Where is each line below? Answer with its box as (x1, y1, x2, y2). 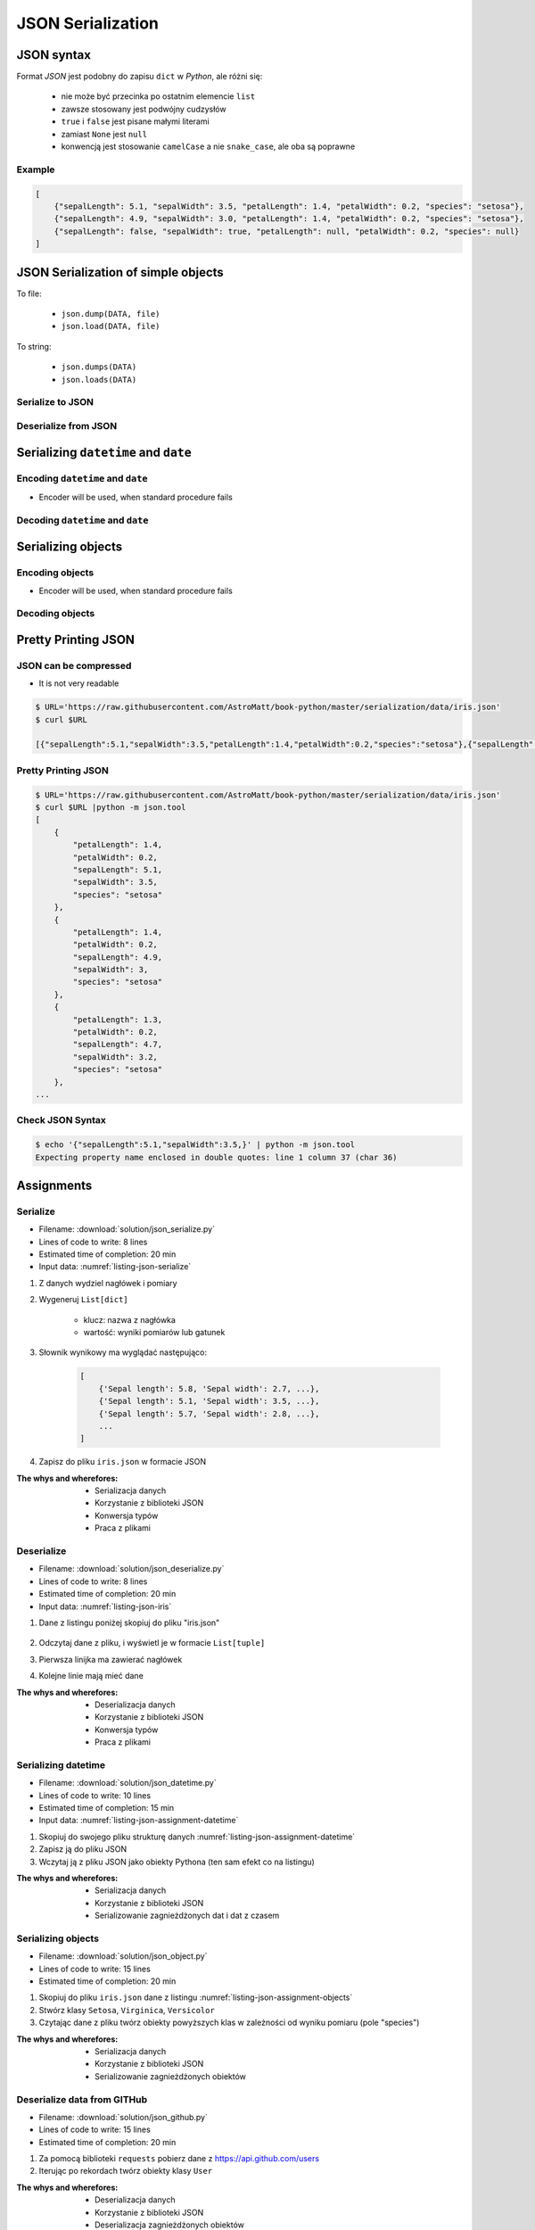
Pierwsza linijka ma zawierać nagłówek (38, 1654, 183, 1664)
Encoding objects (16, 566, 95, 579)
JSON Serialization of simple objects (16, 264, 225, 280)
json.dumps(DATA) (61, 362, 137, 372)
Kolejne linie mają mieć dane (38, 1671, 144, 1681)
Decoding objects (16, 607, 95, 620)
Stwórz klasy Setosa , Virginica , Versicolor (38, 2004, 216, 2015)
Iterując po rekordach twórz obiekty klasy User (38, 2166, 213, 2176)
